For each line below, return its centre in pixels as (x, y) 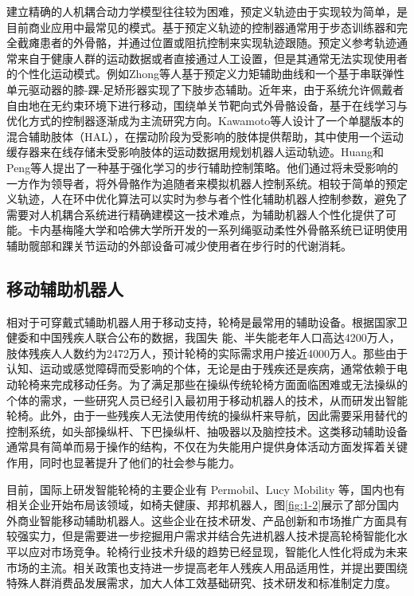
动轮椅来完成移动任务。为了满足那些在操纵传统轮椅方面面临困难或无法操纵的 (207, 384)
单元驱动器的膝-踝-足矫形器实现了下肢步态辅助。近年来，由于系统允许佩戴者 (205, 89)
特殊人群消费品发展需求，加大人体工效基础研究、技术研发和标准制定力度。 (201, 583)
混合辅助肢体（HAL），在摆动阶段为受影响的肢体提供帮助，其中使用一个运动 (205, 136)
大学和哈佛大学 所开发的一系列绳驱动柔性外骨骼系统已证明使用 (246, 230)
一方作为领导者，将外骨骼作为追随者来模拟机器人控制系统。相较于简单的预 (201, 183)
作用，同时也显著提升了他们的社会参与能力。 (123, 463)
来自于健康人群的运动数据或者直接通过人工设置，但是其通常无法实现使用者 (212, 58)
